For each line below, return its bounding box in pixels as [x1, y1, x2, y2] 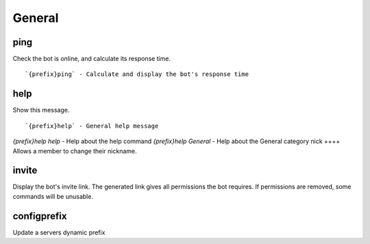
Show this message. [12, 106, 70, 114]
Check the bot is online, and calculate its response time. [12, 55, 171, 63]
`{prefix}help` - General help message [25, 122, 159, 130]
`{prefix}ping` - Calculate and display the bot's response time [25, 71, 249, 78]
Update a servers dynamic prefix [12, 228, 106, 236]
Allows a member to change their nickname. [12, 147, 137, 155]
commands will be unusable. [12, 192, 94, 200]
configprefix [12, 210, 67, 222]
